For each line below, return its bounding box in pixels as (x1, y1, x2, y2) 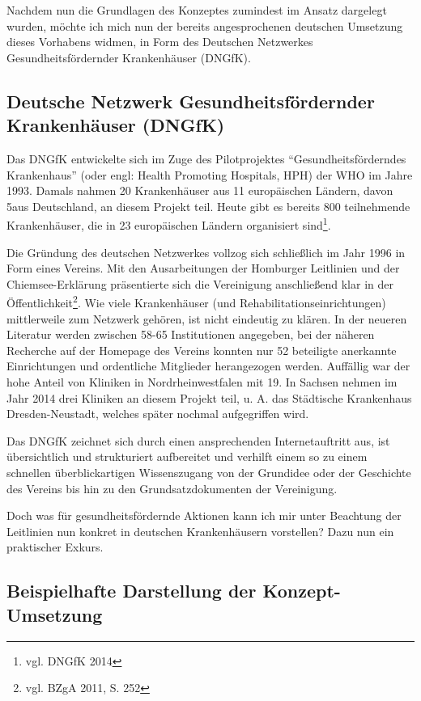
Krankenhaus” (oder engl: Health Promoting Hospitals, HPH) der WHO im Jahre (6, 166, 413, 183)
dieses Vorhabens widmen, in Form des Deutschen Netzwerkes (6, 33, 313, 50)
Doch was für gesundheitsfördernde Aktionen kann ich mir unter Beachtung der (6, 507, 402, 524)
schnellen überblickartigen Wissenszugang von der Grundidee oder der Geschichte (6, 463, 411, 480)
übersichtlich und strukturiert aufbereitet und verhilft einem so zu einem (6, 448, 368, 465)
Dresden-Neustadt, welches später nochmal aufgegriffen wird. (6, 405, 309, 422)
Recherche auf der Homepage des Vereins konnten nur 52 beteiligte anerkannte (6, 341, 397, 358)
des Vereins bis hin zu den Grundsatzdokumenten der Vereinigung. (6, 479, 338, 496)
